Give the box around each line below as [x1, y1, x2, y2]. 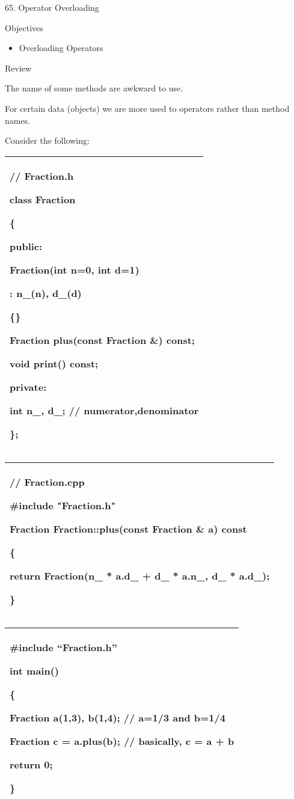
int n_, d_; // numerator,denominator [10, 403, 199, 417]
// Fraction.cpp [10, 474, 85, 489]
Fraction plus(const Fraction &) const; [10, 332, 195, 347]
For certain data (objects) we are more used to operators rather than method [5, 102, 290, 114]
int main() [10, 663, 60, 678]
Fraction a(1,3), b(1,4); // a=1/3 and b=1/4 [10, 710, 225, 724]
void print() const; [10, 356, 99, 370]
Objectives [5, 21, 43, 34]
